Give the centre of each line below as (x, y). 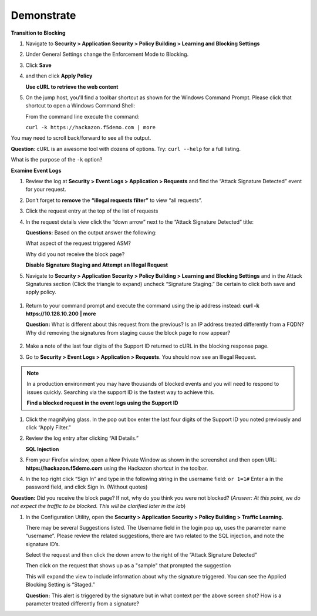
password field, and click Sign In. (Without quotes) (87, 487)
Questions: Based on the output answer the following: (91, 233)
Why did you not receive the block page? (75, 254)
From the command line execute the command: (82, 116)
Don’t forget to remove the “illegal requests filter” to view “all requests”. (114, 200)
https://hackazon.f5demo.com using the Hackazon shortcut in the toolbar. (117, 468)
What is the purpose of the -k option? (57, 160)
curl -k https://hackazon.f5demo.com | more (91, 127)
